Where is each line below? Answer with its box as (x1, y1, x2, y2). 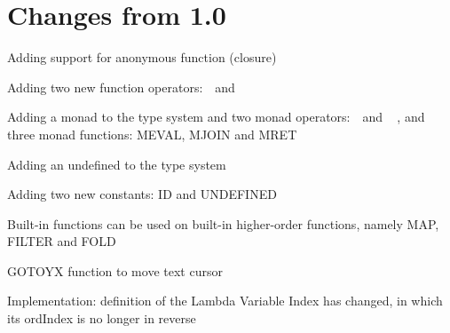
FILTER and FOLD (7, 232, 116, 250)
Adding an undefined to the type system (7, 155, 226, 173)
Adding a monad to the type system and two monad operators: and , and (7, 107, 425, 126)
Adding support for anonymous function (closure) (7, 48, 277, 67)
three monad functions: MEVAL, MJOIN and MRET (7, 124, 297, 143)
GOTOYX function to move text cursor (7, 261, 223, 280)
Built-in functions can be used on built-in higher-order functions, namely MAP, (7, 214, 439, 233)
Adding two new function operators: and (7, 77, 235, 96)
